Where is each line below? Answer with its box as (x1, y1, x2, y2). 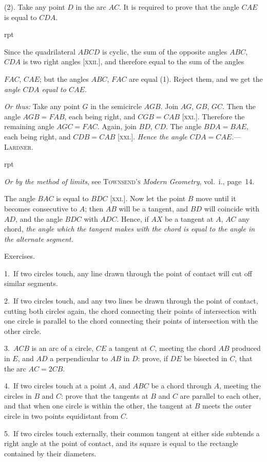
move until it (196, 193, 236, 204)
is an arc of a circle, (31, 343, 94, 353)
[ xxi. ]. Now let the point (110, 193, 186, 204)
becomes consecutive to (4, 203, 78, 214)
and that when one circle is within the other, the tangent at (4, 400, 193, 411)
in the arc (75, 2, 106, 12)
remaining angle (4, 121, 54, 132)
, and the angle (15, 213, 63, 224)
